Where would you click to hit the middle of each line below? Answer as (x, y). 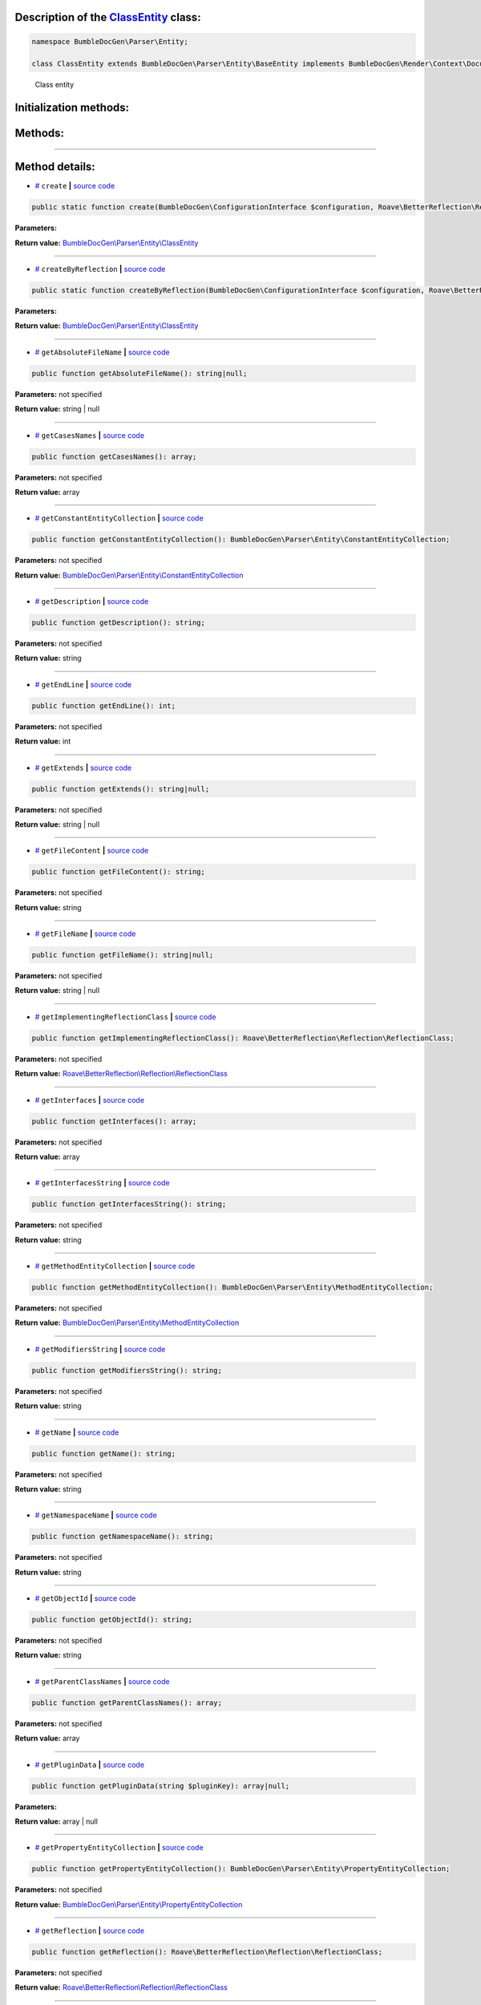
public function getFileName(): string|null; (123, 955)
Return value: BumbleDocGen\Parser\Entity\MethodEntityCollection (127, 1322)
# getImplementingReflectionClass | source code (125, 1017)
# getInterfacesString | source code (102, 1183)
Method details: (55, 167)
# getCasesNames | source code (89, 435)
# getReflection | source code (89, 1931)
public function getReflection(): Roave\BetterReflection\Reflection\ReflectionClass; (207, 1952)
